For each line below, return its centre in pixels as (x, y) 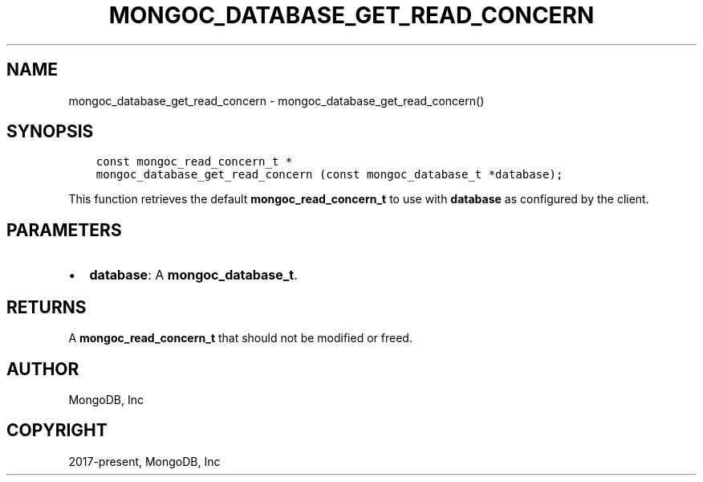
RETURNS (47, 307)
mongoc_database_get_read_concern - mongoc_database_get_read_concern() (276, 100)
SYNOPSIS (50, 132)
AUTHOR (43, 369)
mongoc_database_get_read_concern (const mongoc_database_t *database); (329, 175)
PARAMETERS (64, 230)
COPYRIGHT (57, 431)
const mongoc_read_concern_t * (194, 162)
